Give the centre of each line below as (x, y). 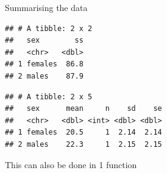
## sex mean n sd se (83, 109)
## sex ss (44, 41)
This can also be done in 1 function (71, 164)
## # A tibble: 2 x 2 (49, 28)
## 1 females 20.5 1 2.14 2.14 (83, 132)
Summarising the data (46, 7)
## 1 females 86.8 (44, 64)
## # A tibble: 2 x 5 (49, 97)
